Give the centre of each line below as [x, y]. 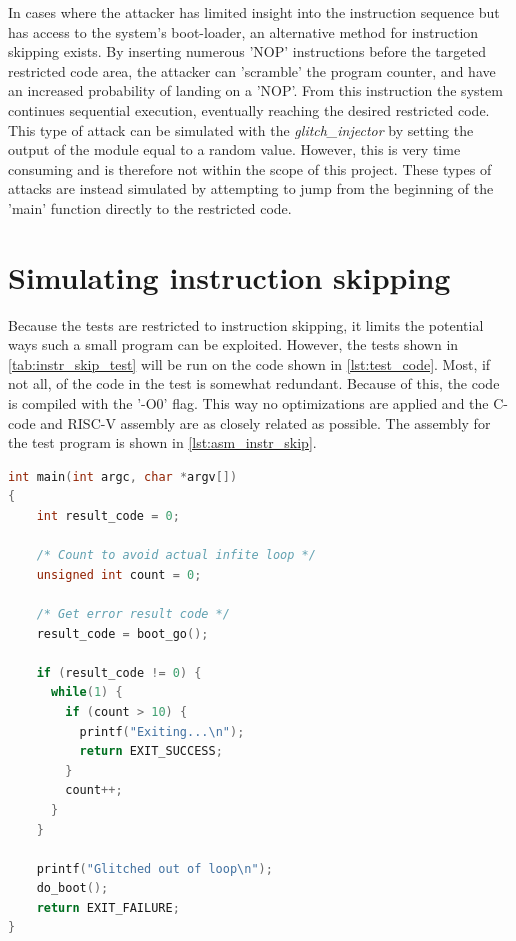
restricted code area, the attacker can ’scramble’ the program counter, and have [252, 70]
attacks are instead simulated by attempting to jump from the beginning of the [251, 188]
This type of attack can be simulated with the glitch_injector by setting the [241, 129]
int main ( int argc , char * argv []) [123, 476]
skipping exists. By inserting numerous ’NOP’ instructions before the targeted [247, 51]
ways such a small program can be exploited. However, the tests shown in [233, 344]
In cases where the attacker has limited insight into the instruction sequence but [254, 12]
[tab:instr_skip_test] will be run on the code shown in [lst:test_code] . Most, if [249, 363]
